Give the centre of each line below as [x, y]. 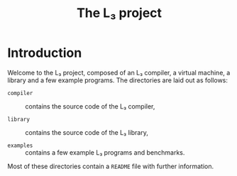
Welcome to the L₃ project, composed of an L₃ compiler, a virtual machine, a [119, 72]
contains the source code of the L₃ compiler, [90, 106]
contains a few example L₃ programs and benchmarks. [105, 152]
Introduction [45, 53]
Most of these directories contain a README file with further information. [111, 166]
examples [20, 145]
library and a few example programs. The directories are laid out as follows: [118, 80]
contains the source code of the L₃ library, [87, 132]
